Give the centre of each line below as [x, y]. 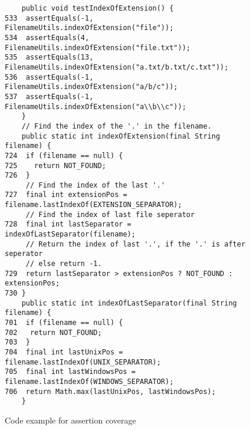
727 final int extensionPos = [66, 195]
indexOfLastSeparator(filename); [70, 234]
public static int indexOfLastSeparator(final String [129, 303]
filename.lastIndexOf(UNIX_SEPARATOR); [83, 362]
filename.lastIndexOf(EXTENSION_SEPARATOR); [93, 205]
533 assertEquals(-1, [49, 18]
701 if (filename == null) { [64, 323]
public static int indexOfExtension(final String [121, 136]
